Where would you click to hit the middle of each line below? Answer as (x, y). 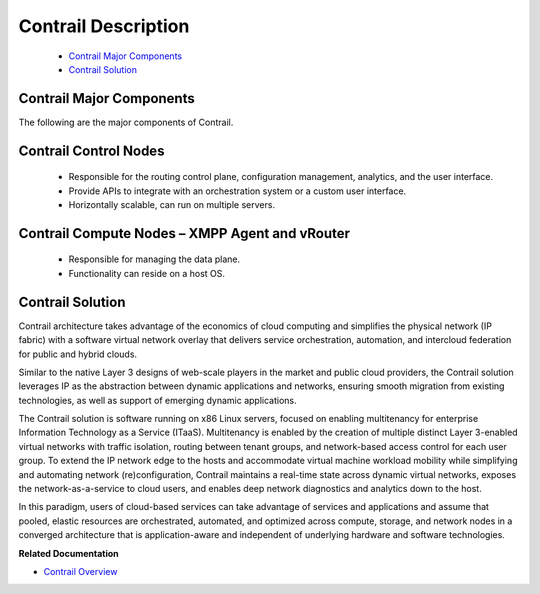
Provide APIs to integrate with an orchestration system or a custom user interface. (237, 191)
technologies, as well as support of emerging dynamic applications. (157, 400)
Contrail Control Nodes (91, 150)
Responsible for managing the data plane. (154, 259)
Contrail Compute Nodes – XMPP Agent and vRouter (184, 233)
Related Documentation (68, 553)
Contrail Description (104, 26)
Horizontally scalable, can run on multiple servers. (171, 205)
